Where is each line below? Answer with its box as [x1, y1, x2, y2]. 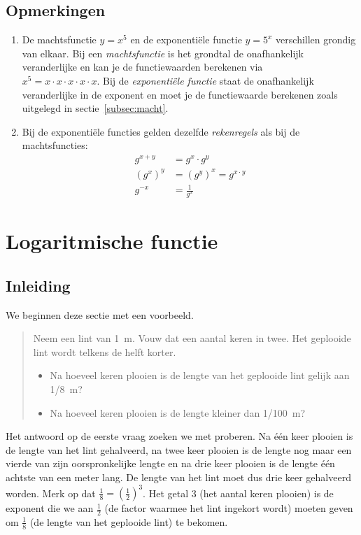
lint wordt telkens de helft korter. [33, 344, 176, 359]
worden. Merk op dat [6, 485, 96, 500]
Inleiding [6, 274, 71, 296]
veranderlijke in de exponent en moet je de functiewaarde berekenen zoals [22, 87, 338, 101]
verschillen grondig [276, 32, 356, 47]
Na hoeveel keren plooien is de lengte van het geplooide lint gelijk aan [50, 368, 350, 383]
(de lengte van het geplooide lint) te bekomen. [29, 514, 228, 529]
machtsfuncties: [22, 138, 88, 152]
